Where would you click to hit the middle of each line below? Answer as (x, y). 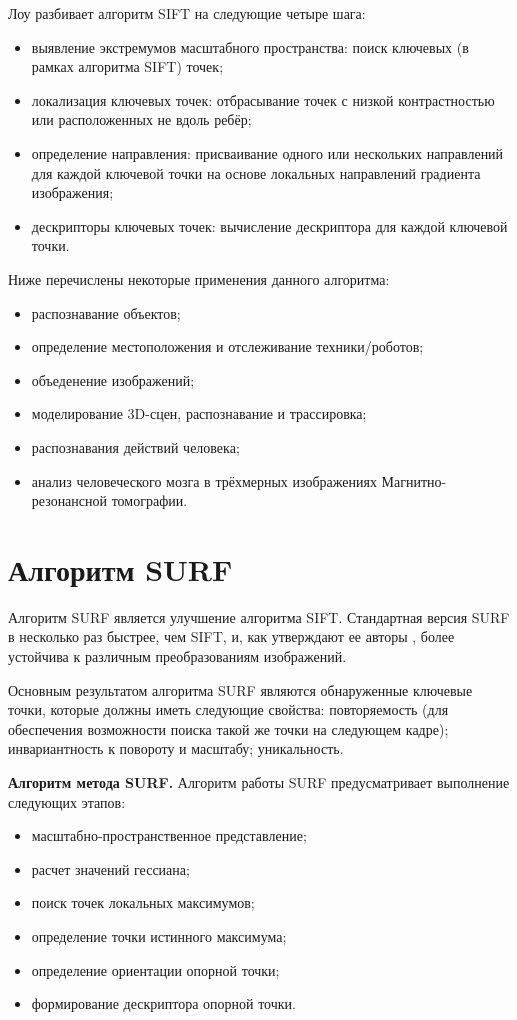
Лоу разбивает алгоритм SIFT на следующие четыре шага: (187, 13)
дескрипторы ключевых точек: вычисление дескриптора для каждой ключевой (269, 225)
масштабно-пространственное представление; (169, 835)
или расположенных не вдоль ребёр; (141, 119)
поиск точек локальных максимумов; (143, 902)
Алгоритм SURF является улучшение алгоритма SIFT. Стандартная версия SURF (259, 616)
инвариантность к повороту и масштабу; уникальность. (176, 748)
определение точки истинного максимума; (159, 935)
